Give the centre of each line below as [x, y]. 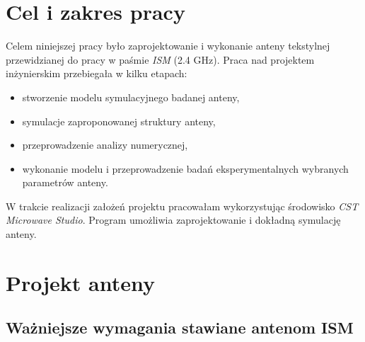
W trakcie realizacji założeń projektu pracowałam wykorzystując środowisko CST [182, 206]
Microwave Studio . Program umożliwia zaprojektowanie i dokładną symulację [173, 220]
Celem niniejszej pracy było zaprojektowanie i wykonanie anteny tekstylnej [168, 46]
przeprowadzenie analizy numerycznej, [105, 145]
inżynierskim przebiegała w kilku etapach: [97, 73]
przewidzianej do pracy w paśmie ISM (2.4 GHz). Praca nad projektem [160, 59]
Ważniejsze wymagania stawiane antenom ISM [180, 327]
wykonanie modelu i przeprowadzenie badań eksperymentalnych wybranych [185, 168]
